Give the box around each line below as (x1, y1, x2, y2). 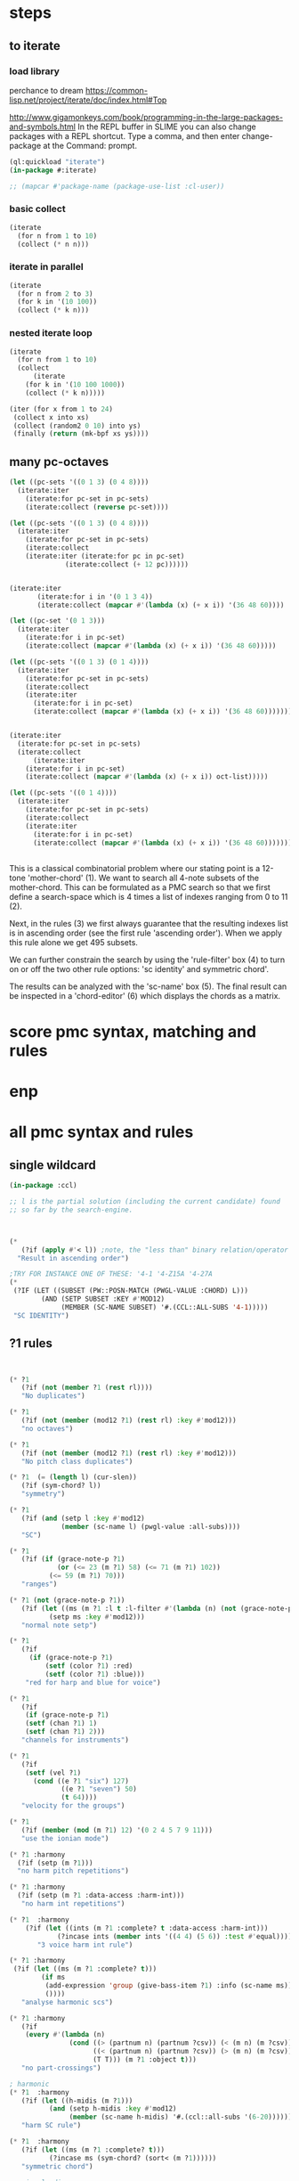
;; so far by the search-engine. (9, 1205, 133, 1214)
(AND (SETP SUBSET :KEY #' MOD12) (41, 1295, 166, 1303)
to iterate (9, 38, 61, 53)
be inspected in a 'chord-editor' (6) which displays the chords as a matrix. (9, 990, 281, 1001)
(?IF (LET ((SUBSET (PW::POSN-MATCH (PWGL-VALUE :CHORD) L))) (12, 1287, 249, 1295)
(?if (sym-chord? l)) (20, 1482, 101, 1491)
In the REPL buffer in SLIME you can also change (77, 121, 256, 132)
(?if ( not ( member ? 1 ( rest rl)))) (20, 1384, 153, 1393)
